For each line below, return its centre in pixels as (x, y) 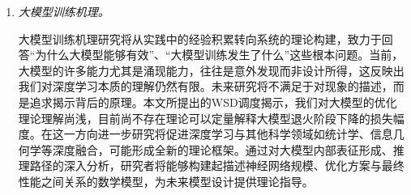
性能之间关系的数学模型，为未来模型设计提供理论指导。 (166, 181)
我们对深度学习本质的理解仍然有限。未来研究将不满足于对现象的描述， (205, 86)
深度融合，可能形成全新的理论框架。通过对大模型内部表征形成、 (223, 149)
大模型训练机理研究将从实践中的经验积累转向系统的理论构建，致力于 (200, 38)
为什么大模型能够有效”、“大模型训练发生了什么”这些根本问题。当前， (219, 55)
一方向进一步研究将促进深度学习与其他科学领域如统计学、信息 (228, 134)
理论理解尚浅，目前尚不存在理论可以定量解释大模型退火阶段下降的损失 (205, 118)
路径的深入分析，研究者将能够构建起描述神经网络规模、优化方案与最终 (217, 165)
